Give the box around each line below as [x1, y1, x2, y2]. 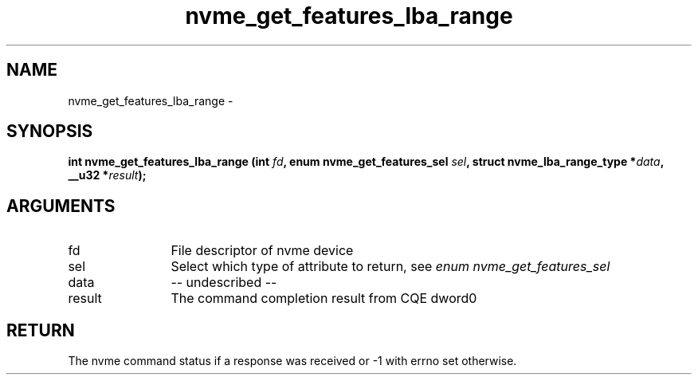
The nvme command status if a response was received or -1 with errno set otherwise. [68, 354, 517, 368]
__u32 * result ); [68, 168, 147, 183]
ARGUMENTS [6, 195, 116, 216]
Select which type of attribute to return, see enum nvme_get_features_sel [171, 258, 610, 275]
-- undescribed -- [171, 274, 277, 291]
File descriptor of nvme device [171, 242, 354, 259]
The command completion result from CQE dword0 [171, 290, 477, 307]
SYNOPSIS [6, 121, 93, 142]
